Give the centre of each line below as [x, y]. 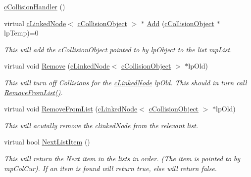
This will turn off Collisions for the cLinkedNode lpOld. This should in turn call [125, 82]
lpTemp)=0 [21, 33]
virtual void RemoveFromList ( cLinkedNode [71, 109]
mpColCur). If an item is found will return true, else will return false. [110, 168]
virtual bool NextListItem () [47, 142]
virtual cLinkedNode [35, 23]
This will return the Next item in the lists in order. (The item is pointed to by [122, 158]
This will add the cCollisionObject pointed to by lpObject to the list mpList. [118, 49]
